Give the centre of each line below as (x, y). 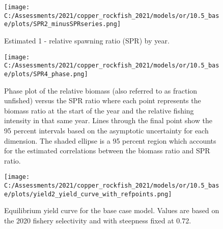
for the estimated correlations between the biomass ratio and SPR (107, 151)
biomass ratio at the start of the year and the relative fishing (99, 110)
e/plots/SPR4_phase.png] (46, 74)
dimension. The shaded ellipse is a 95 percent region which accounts (110, 140)
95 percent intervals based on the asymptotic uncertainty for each (106, 130)
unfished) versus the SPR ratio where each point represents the (103, 100)
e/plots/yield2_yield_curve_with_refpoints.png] (88, 194)
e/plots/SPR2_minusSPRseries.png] (63, 24)
